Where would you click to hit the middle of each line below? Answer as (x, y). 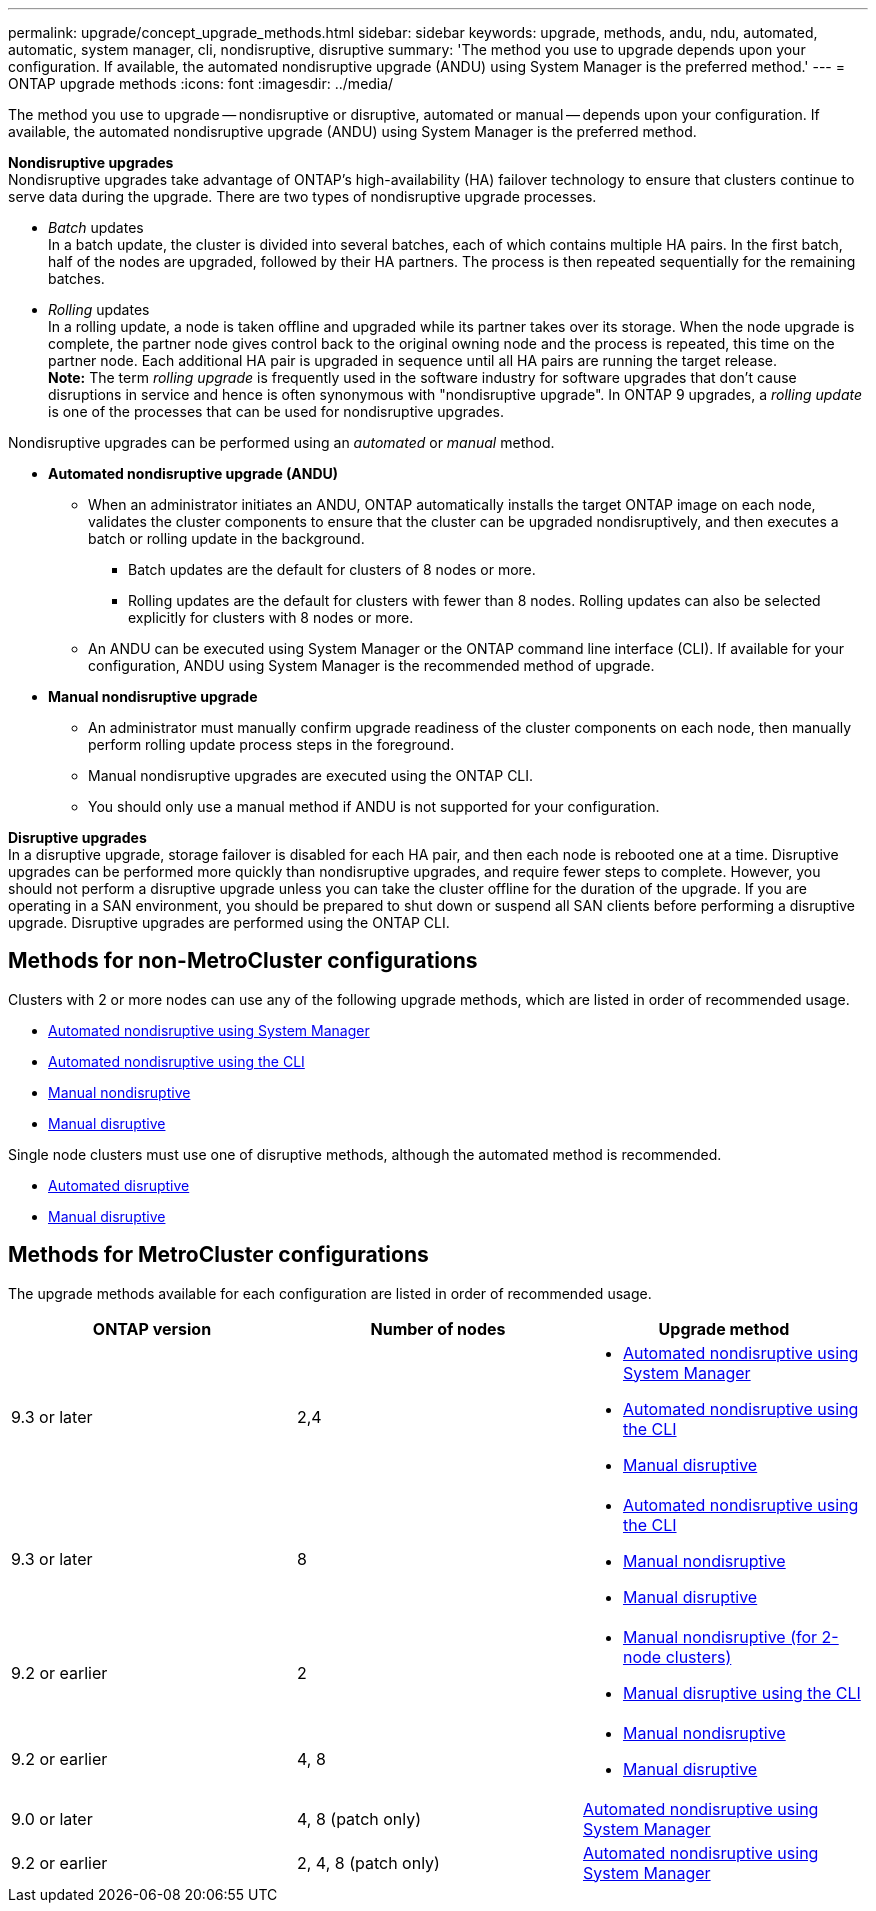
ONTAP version (152, 1328)
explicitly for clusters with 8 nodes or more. (271, 617)
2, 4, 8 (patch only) (368, 1862)
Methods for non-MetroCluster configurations (243, 961)
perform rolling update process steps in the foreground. (271, 744)
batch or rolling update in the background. (226, 538)
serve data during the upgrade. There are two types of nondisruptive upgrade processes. (302, 196)
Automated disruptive (119, 1185)
